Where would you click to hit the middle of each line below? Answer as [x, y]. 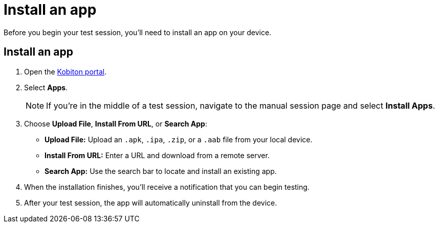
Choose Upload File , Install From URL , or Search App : [116, 123]
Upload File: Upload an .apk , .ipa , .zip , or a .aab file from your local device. [179, 139]
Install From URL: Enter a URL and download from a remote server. [157, 155]
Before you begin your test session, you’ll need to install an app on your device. [138, 32]
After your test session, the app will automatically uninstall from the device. [151, 203]
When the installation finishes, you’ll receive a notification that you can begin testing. [167, 187]
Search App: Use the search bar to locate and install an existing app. [161, 171]
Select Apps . [46, 87]
